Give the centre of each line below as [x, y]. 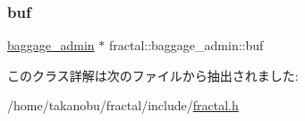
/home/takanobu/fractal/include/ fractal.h [123, 105]
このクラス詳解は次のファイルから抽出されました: [153, 75]
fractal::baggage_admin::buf [186, 45]
